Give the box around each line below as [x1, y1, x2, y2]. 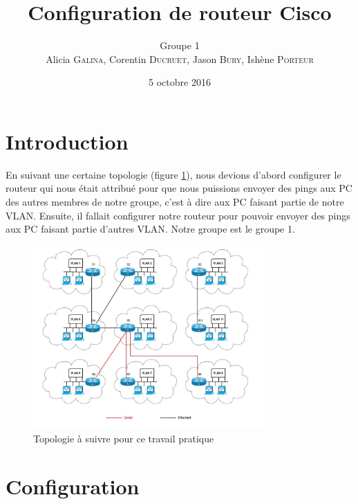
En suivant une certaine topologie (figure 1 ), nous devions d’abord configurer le [6, 167, 341, 181]
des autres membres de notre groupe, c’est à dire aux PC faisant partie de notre [6, 195, 344, 209]
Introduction [6, 127, 129, 155]
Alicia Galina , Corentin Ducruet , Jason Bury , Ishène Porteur [46, 51, 314, 66]
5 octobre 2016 [149, 75, 211, 89]
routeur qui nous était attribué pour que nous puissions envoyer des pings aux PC [6, 181, 352, 195]
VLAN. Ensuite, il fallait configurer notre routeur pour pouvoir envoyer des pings [6, 208, 350, 222]
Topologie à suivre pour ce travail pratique [33, 431, 214, 445]
